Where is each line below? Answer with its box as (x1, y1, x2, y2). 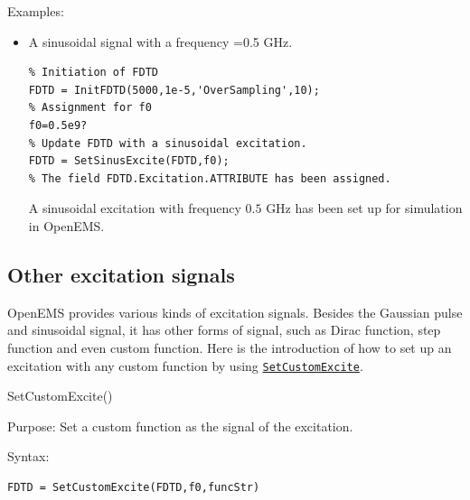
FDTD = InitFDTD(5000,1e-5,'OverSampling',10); (28, 83, 320, 97)
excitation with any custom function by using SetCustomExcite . (7, 356, 363, 375)
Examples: (7, 2, 64, 20)
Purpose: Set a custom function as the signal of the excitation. (7, 416, 353, 435)
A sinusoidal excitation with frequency (28, 199, 241, 218)
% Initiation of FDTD (28, 66, 158, 79)
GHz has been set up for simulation (266, 199, 463, 218)
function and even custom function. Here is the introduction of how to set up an (7, 338, 452, 356)
